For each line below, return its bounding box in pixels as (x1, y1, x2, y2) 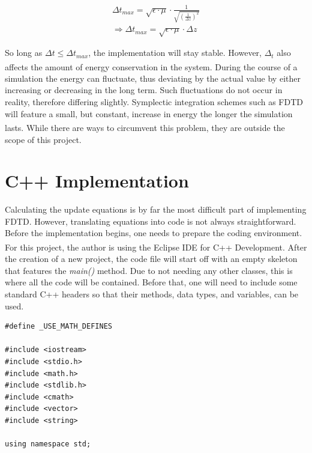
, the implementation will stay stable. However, (88, 46, 262, 59)
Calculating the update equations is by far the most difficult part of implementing (5, 203, 307, 216)
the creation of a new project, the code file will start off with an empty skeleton (5, 252, 298, 265)
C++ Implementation (5, 168, 189, 193)
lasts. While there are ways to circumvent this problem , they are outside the (5, 121, 285, 133)
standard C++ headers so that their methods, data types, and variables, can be (5, 288, 299, 300)
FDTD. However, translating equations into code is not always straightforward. (5, 214, 296, 227)
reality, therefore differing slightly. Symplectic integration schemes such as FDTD (5, 96, 303, 108)
